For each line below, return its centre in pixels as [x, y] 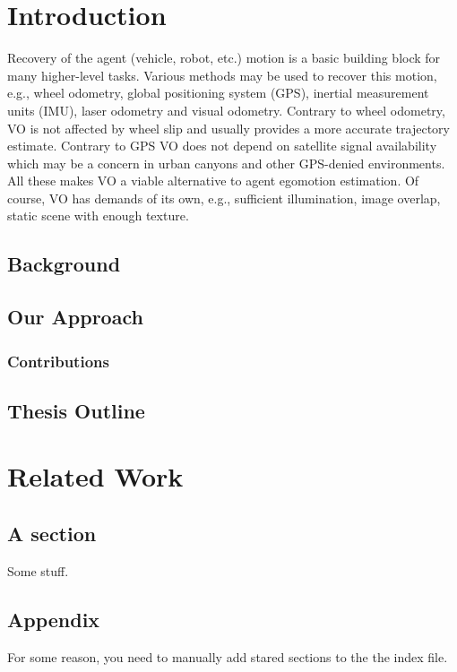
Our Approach [75, 317]
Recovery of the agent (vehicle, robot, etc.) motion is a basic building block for [224, 58]
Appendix [54, 619]
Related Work [95, 476]
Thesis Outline [76, 410]
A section [52, 534]
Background [64, 264]
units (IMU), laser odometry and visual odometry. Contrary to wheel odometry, [226, 110]
